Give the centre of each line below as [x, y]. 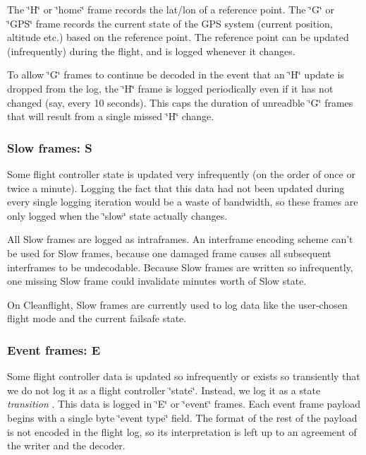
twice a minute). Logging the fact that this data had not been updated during [176, 188]
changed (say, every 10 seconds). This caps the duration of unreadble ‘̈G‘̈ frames [180, 102]
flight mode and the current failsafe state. [97, 318]
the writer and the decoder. [66, 445]
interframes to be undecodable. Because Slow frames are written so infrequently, [180, 267]
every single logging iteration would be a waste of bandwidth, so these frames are [183, 202]
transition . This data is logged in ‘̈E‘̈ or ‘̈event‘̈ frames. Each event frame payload [184, 404]
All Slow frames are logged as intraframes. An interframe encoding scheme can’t [180, 239]
